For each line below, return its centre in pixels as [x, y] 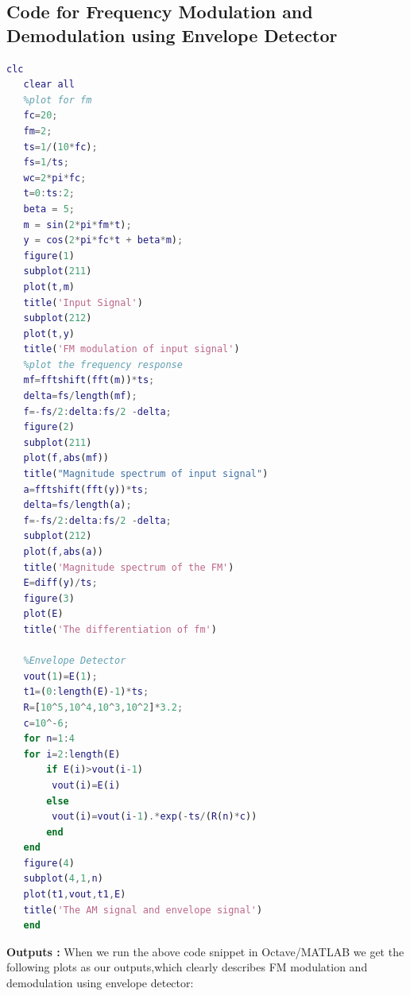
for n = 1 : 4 [49, 739]
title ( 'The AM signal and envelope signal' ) [143, 910]
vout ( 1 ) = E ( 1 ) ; [60, 676]
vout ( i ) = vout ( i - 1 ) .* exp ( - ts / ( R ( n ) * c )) [155, 817]
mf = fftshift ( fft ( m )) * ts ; [89, 380]
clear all [49, 85]
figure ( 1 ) [49, 256]
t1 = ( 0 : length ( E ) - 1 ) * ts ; [86, 692]
